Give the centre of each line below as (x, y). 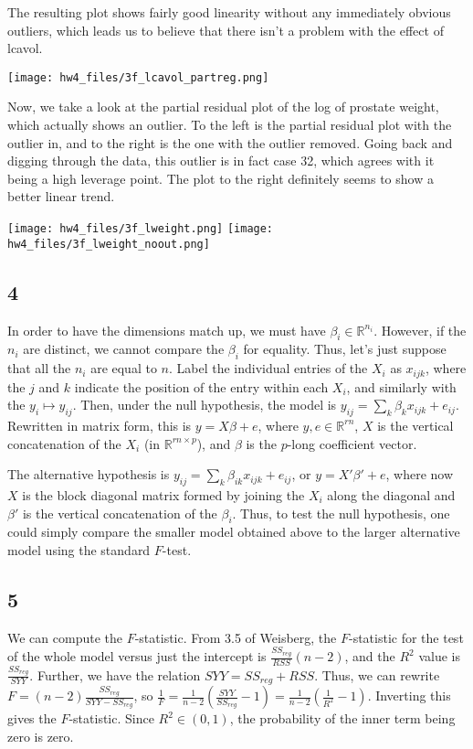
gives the (32, 718)
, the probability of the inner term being (342, 718)
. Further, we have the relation (115, 674)
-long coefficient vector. (352, 443)
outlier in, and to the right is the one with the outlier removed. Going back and (230, 142)
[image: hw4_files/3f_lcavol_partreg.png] (138, 77)
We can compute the (65, 637)
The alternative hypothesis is (89, 474)
